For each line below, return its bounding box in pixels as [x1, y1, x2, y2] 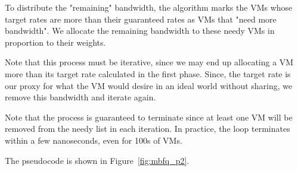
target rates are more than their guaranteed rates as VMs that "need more [5, 12, 277, 25]
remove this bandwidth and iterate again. [5, 91, 156, 103]
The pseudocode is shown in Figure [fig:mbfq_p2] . [5, 154, 190, 166]
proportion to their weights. [5, 36, 106, 48]
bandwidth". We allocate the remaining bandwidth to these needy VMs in [5, 24, 275, 37]
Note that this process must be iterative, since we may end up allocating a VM [5, 56, 294, 68]
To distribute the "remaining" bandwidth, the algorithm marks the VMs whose [5, 1, 293, 13]
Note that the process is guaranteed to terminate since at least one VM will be [5, 110, 293, 123]
